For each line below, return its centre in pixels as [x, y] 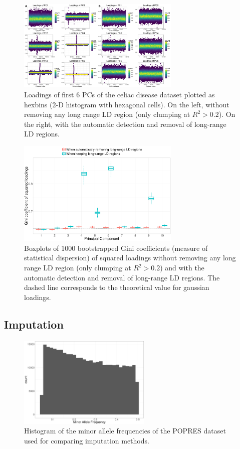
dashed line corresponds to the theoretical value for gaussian [117, 287]
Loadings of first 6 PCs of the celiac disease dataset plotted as [119, 95]
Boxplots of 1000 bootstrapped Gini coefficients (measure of [116, 248]
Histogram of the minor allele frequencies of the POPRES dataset [125, 431]
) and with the [182, 267]
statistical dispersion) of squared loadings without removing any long [130, 258]
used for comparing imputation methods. [87, 440]
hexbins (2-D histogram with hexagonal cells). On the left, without [127, 104]
